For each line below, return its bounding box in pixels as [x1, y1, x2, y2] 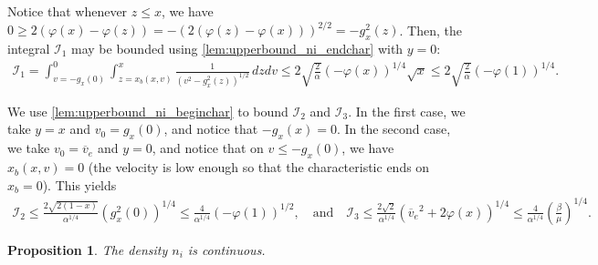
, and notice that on [152, 138, 264, 158]
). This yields [42, 175, 117, 194]
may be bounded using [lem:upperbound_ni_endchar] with [71, 38, 404, 57]
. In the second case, [336, 119, 451, 138]
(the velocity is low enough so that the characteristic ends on [88, 158, 430, 177]
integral [7, 38, 50, 57]
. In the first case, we [348, 101, 466, 120]
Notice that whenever [7, 2, 128, 20]
